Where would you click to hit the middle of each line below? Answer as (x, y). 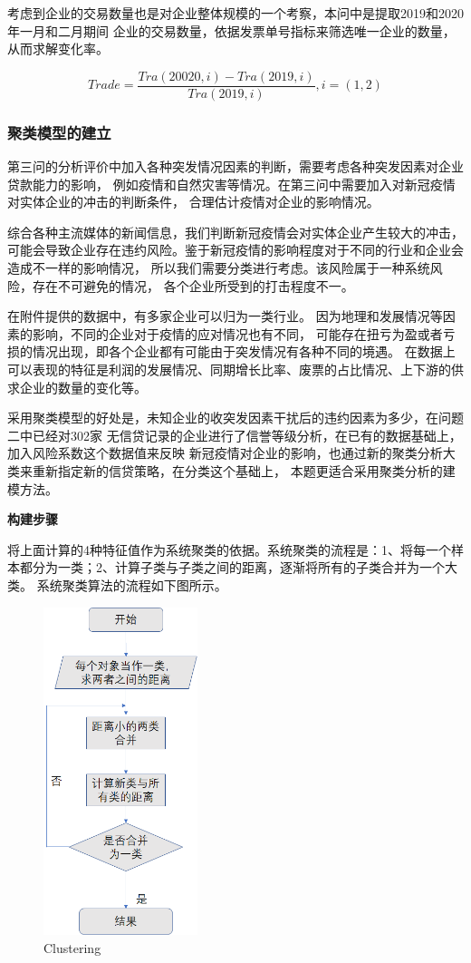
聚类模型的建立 (59, 132)
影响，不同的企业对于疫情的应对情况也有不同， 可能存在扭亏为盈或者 (237, 333)
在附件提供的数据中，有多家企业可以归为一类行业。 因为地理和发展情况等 (225, 316)
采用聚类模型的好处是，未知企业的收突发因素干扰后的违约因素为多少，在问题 (235, 418)
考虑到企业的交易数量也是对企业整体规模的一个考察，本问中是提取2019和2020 (235, 13)
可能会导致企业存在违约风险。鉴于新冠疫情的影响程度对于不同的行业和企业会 (235, 250)
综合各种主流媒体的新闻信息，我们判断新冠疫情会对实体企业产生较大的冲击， (235, 232)
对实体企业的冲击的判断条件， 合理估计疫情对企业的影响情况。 (193, 202)
